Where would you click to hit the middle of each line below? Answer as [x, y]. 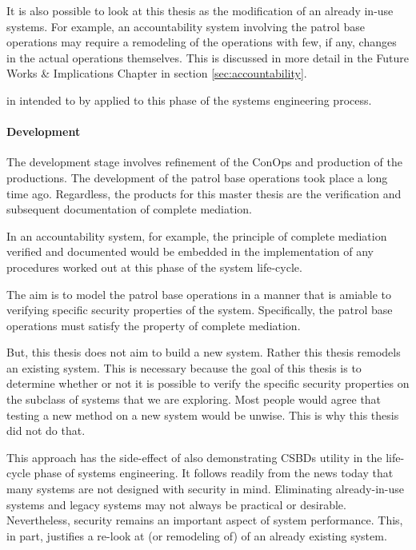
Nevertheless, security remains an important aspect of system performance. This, [205, 520]
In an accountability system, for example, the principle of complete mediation [197, 235]
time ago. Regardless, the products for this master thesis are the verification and [204, 193]
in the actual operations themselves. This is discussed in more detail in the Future [208, 57]
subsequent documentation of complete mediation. [129, 209]
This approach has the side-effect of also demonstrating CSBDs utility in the [194, 457]
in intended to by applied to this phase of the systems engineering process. [189, 100]
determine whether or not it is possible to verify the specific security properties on [208, 383]
